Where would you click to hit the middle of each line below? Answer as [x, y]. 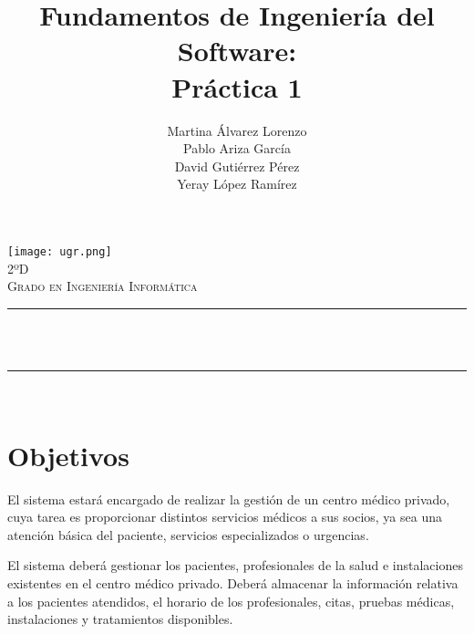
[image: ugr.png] [60, 251]
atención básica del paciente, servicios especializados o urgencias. [188, 534]
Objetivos [68, 455]
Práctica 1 [237, 86]
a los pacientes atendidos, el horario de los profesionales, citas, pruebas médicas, [231, 601]
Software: [237, 51]
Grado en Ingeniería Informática [103, 286]
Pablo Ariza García [237, 148]
